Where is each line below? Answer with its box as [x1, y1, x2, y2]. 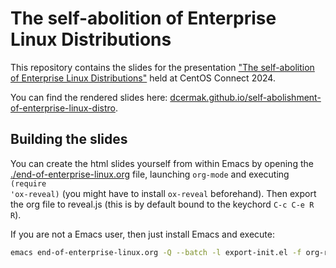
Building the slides [10, 131, 128, 148]
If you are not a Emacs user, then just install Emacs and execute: [10, 228, 275, 240]
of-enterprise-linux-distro [10, 102, 116, 114]
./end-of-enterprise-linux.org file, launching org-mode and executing [10, 168, 290, 180]
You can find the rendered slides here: [10, 91, 168, 103]
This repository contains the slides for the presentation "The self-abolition [10, 61, 315, 73]
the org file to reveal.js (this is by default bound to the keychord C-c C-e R [10, 198, 315, 210]
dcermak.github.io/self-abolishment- [169, 91, 322, 103]
